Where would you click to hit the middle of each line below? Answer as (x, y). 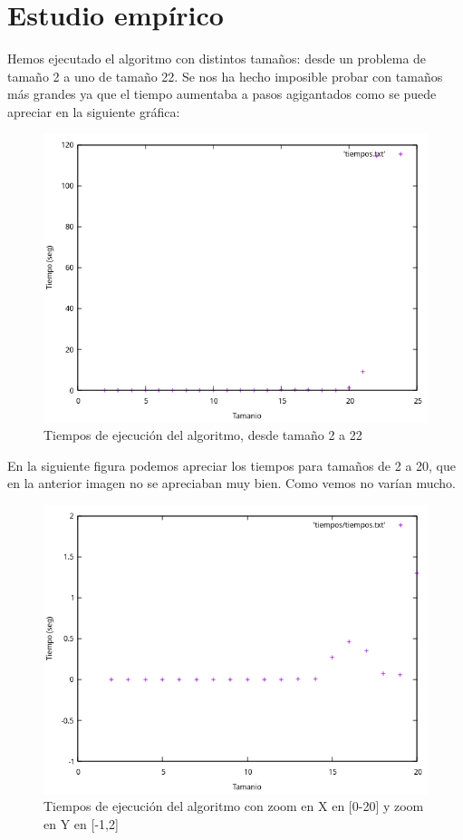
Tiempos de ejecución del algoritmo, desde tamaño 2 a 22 (203, 435)
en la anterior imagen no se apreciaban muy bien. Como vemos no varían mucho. (231, 483)
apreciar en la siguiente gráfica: (94, 111)
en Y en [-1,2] (81, 824)
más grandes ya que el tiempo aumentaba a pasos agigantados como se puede (222, 94)
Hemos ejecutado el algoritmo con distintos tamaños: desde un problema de (217, 59)
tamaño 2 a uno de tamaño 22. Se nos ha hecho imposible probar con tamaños (225, 76)
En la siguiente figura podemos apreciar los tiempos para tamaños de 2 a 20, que (231, 465)
